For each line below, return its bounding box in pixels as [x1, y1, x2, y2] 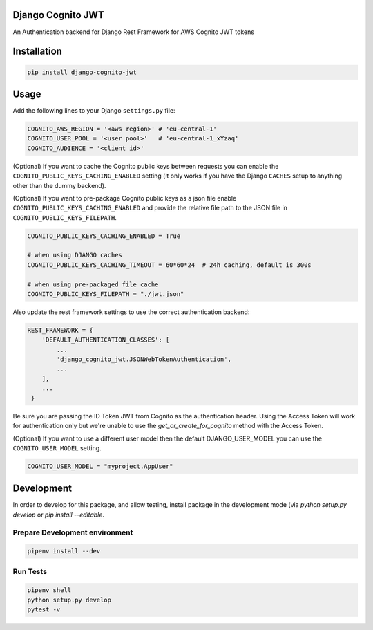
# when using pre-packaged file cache [27, 280, 159, 288]
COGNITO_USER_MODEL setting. [12, 443, 102, 452]
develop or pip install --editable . [12, 510, 105, 519]
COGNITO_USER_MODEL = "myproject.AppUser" [27, 462, 173, 470]
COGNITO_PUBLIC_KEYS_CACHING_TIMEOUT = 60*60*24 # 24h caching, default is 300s [27, 261, 312, 269]
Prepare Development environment [12, 528, 133, 537]
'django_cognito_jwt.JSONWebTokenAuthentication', [56, 355, 231, 363]
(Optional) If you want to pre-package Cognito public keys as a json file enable [12, 194, 237, 202]
